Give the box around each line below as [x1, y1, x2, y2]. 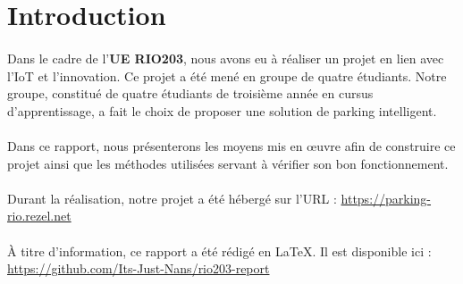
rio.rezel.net [7, 206, 72, 225]
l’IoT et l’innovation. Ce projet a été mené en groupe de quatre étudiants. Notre [7, 66, 447, 85]
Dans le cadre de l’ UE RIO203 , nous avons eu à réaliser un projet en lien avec [7, 48, 444, 67]
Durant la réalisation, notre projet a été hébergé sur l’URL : [7, 188, 337, 207]
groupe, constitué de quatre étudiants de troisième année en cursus [7, 84, 374, 103]
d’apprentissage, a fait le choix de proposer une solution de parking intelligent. [7, 101, 437, 120]
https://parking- [341, 188, 432, 207]
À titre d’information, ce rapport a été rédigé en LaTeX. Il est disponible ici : [7, 241, 432, 260]
